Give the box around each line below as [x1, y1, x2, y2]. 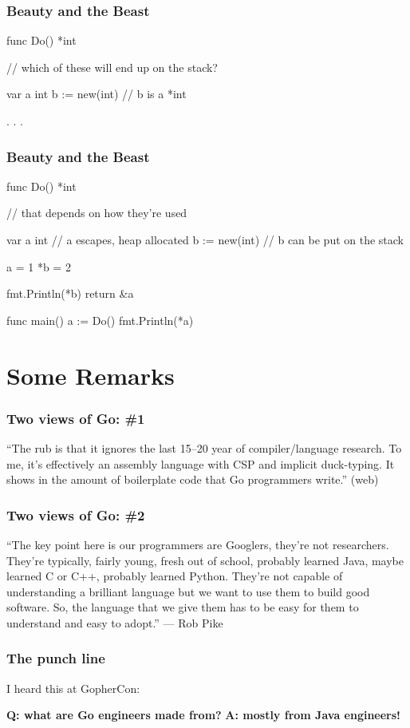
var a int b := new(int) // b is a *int [6, 85, 187, 102]
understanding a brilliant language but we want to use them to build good [6, 583, 370, 599]
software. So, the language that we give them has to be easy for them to [6, 599, 359, 615]
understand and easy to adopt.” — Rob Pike [6, 614, 223, 631]
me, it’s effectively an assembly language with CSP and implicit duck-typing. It [6, 455, 395, 472]
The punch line [6, 648, 105, 668]
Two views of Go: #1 [6, 408, 145, 428]
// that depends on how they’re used [6, 204, 187, 221]
